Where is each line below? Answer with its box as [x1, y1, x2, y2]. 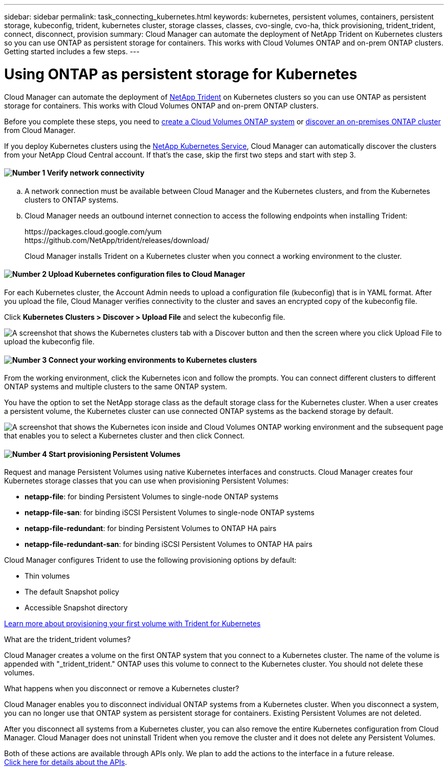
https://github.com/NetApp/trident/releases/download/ [25, 235, 209, 245]
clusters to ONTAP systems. [25, 195, 119, 204]
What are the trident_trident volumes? [4, 635, 131, 644]
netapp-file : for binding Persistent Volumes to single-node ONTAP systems [25, 492, 279, 501]
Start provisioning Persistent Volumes [49, 449, 181, 458]
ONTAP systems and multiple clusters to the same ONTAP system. [4, 382, 228, 391]
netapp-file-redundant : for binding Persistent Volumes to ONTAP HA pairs [25, 524, 277, 533]
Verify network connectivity [47, 168, 145, 178]
